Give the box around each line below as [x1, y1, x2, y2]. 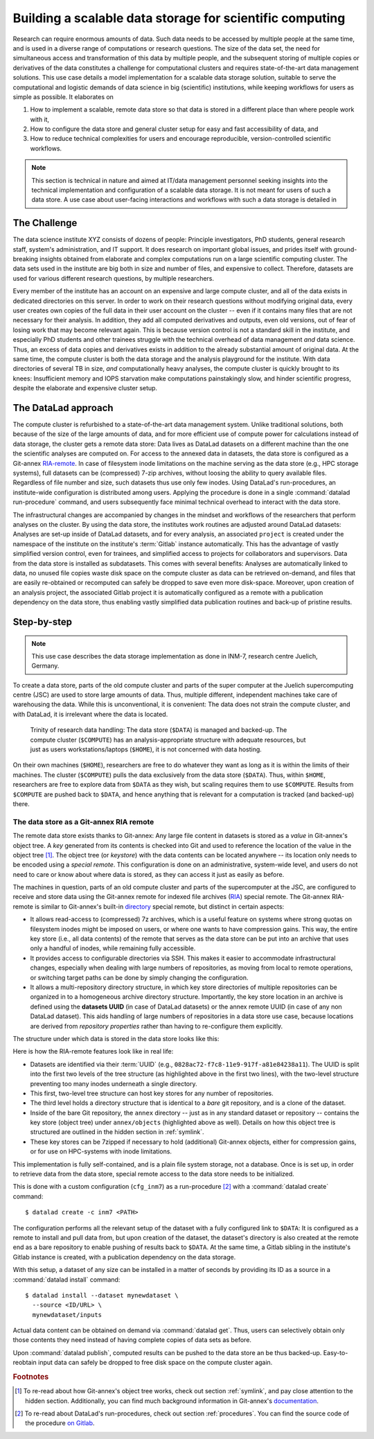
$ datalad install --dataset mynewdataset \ [25, 1291, 179, 1299]
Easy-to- [323, 1348, 348, 1357]
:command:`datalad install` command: [12, 1275, 121, 1284]
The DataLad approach [12, 402, 114, 414]
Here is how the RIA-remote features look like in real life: [12, 1047, 174, 1056]
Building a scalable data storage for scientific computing [12, 10, 346, 26]
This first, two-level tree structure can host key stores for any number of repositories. [30, 1089, 274, 1097]
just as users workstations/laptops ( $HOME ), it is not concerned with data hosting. [30, 745, 262, 753]
